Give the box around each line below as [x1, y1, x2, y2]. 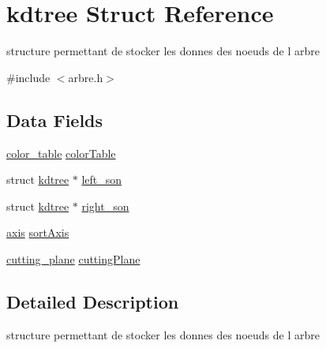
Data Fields [6, 107, 103, 132]
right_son [81, 197, 129, 214]
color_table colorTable [6, 144, 116, 161]
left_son [81, 171, 122, 188]
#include [6, 69, 51, 85]
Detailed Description [6, 289, 179, 313]
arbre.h [68, 69, 103, 85]
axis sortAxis [6, 224, 69, 241]
